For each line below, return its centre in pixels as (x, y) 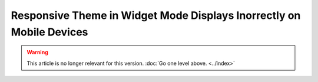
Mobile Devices (49, 32)
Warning (37, 53)
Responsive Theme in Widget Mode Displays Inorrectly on (156, 15)
